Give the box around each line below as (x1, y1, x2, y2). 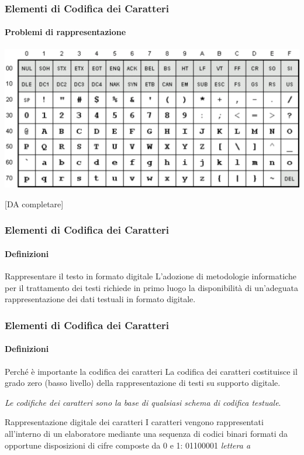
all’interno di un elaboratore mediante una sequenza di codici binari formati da (5, 427, 288, 439)
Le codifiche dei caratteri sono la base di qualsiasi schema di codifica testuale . (5, 396, 281, 408)
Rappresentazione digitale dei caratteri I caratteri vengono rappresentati (5, 416, 264, 428)
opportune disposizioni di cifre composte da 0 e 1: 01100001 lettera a (5, 439, 251, 451)
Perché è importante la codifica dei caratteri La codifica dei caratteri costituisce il (5, 365, 298, 377)
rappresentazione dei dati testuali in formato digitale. (5, 293, 196, 305)
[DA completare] (5, 197, 64, 210)
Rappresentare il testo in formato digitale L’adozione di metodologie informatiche (5, 270, 296, 282)
